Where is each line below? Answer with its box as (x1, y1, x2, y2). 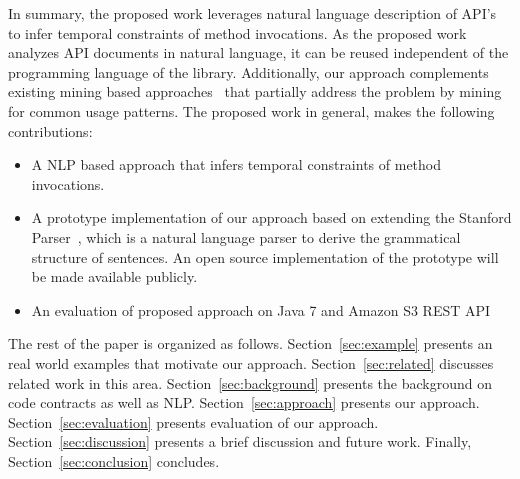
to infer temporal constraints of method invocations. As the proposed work (8, 22, 467, 43)
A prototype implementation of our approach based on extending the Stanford (31, 207, 512, 228)
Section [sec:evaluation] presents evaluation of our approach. (8, 411, 379, 432)
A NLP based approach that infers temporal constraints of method (31, 154, 442, 175)
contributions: (8, 120, 93, 141)
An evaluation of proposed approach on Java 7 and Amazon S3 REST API (31, 299, 491, 320)
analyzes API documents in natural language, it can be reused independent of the (8, 42, 509, 63)
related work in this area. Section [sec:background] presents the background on (8, 372, 492, 393)
